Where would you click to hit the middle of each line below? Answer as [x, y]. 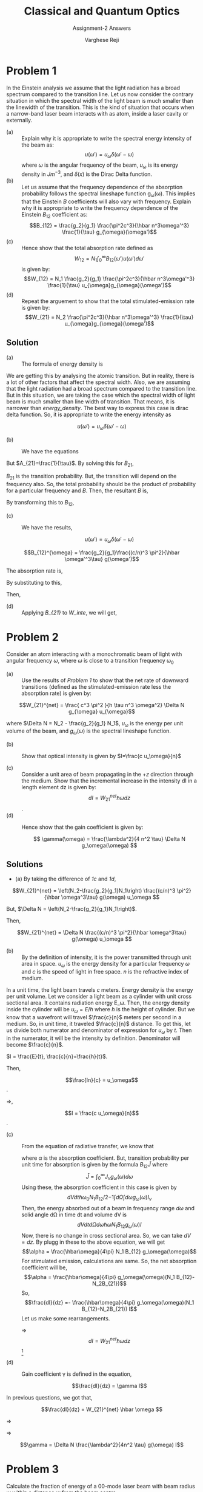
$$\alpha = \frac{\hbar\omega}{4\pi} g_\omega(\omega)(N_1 [99, 1277]
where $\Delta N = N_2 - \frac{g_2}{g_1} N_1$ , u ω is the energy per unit [95, 724]
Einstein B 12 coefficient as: [55, 215]
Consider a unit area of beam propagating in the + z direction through [108, 775]
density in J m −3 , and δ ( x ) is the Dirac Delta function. [87, 173]
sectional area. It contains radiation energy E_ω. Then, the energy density [98, 1003]
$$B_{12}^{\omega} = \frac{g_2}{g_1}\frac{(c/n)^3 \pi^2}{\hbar [102, 553]
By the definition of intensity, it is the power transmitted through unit [106, 957]
